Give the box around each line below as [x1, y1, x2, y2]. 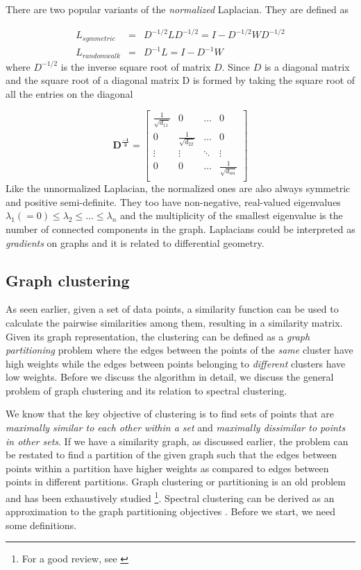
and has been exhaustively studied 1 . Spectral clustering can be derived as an [6, 489, 335, 505]
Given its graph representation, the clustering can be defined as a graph [6, 329, 310, 343]
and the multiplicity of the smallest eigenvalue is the [120, 208, 343, 223]
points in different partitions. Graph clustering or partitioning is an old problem [6, 474, 346, 489]
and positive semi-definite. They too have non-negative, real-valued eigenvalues [6, 194, 341, 209]
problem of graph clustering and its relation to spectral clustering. [6, 383, 287, 397]
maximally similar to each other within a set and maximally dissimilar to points [6, 420, 346, 435]
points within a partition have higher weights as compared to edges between [6, 460, 329, 475]
